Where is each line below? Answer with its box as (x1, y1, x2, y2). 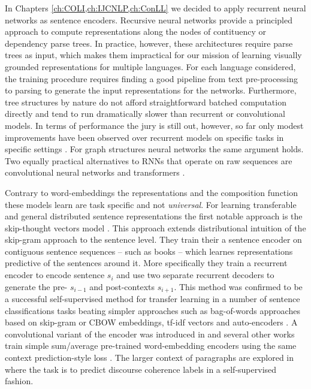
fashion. (5, 375, 34, 387)
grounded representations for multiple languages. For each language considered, (5, 60, 296, 73)
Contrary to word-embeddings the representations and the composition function (5, 186, 298, 198)
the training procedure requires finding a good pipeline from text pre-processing (5, 72, 298, 85)
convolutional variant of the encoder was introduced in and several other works (5, 327, 295, 340)
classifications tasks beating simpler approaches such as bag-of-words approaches (5, 304, 300, 316)
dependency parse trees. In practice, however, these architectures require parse (5, 37, 293, 49)
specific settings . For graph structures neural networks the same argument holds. (5, 143, 304, 155)
